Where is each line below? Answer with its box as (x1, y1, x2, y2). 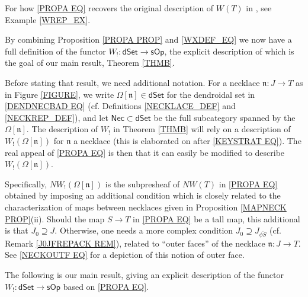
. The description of (26, 123, 98, 135)
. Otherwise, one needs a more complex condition (54, 224, 233, 237)
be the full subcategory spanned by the (153, 111, 296, 123)
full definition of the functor (5, 44, 106, 57)
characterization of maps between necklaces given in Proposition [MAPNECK (5, 200, 287, 213)
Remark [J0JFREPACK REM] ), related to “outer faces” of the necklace (5, 237, 265, 249)
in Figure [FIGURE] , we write (5, 88, 114, 100)
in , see (246, 2, 272, 14)
